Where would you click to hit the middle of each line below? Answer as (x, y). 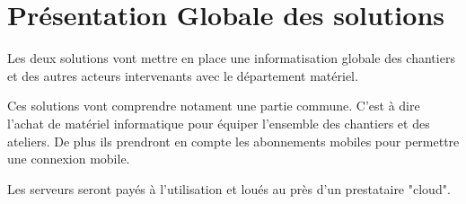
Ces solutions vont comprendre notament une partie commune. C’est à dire (214, 106)
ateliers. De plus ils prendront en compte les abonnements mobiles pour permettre (233, 141)
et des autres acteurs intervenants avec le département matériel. (183, 75)
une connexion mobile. (69, 159)
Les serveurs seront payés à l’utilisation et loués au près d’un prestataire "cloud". (229, 188)
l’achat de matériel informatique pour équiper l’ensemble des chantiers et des (219, 123)
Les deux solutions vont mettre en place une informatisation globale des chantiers (231, 58)
